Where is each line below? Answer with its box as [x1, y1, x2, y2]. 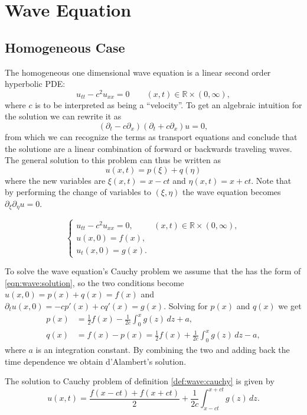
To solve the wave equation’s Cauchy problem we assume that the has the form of [5, 265, 301, 277]
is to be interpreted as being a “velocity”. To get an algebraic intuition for [35, 98, 302, 111]
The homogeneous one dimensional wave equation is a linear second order [5, 66, 271, 78]
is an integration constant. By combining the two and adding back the [35, 343, 290, 356]
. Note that [251, 174, 292, 186]
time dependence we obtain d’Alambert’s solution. [5, 355, 187, 367]
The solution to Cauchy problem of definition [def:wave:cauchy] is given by [5, 375, 275, 387]
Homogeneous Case [5, 38, 125, 56]
